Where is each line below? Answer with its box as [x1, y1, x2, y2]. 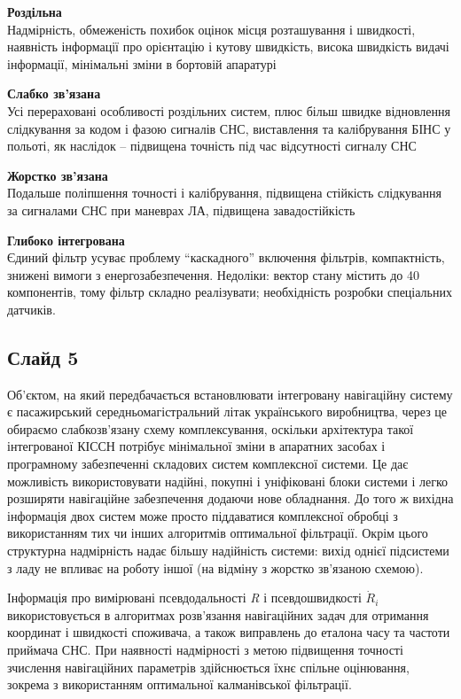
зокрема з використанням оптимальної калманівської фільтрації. [7, 675, 352, 694]
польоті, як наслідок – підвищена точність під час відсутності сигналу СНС [7, 136, 417, 155]
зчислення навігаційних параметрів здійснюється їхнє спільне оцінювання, [7, 657, 410, 676]
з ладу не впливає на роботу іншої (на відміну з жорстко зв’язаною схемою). [7, 558, 424, 577]
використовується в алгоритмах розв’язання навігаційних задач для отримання [7, 605, 429, 624]
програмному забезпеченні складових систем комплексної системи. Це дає [7, 454, 409, 473]
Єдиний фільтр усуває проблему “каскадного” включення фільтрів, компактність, [7, 248, 445, 267]
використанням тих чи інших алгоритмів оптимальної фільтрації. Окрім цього [7, 524, 428, 542]
